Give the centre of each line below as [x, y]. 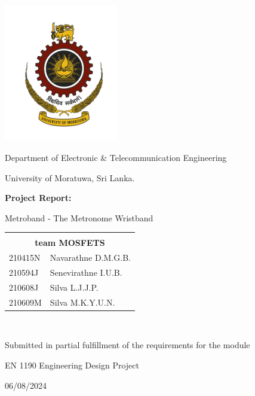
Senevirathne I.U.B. [86, 272]
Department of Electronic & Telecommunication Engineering [116, 157]
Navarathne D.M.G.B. [90, 258]
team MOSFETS [70, 243]
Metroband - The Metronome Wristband [79, 217]
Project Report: [38, 198]
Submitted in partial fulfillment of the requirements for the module [127, 345]
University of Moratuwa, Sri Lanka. [70, 177]
